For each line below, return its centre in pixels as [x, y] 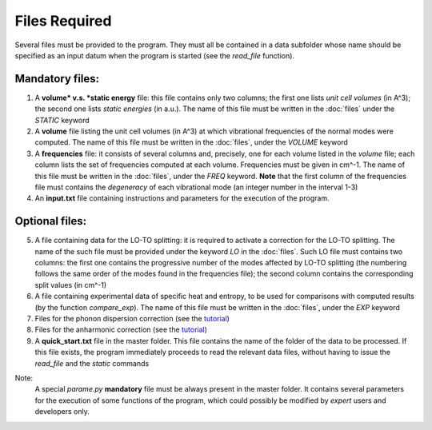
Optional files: [51, 221]
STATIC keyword [62, 120]
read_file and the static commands [92, 363]
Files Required [63, 21]
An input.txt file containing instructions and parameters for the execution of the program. [182, 198]
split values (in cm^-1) [71, 285]
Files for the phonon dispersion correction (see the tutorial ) [132, 319]
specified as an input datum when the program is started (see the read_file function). [155, 55]
